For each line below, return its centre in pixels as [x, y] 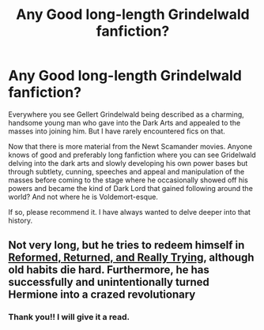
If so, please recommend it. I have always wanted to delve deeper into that [130, 212]
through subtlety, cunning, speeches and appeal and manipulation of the [126, 171]
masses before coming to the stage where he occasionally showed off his [128, 180]
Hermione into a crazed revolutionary [102, 295]
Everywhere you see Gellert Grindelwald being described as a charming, [126, 114]
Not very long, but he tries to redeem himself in [126, 245]
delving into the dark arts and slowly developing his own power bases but [128, 163]
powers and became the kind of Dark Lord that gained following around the [130, 188]
